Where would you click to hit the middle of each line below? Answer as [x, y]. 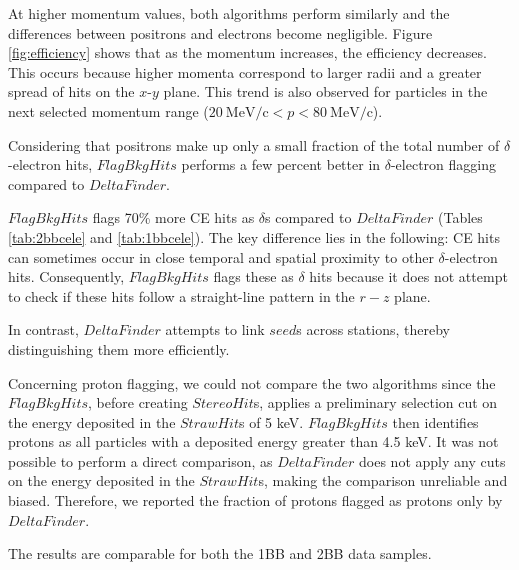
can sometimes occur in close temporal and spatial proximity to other [221, 256]
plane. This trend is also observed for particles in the [325, 91]
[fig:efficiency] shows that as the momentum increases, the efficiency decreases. [247, 52]
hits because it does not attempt [408, 276]
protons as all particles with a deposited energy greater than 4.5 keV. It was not [253, 441]
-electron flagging [443, 164]
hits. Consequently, [66, 276]
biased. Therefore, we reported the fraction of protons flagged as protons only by [255, 500]
